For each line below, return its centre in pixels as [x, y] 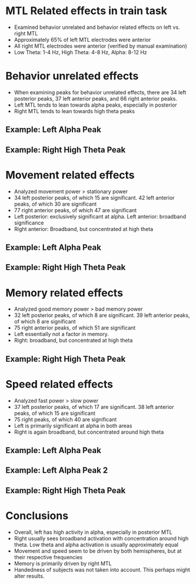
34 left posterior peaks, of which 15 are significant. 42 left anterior [94, 197]
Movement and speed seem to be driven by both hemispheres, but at [98, 551]
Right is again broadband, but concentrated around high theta [89, 432]
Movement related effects [70, 175]
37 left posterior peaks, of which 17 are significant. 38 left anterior [94, 407]
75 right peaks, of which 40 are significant [65, 419]
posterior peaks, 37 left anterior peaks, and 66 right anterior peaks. [96, 98]
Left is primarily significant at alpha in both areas [73, 425]
